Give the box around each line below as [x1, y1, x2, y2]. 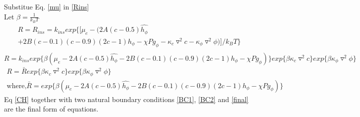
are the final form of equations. [4, 104, 98, 114]
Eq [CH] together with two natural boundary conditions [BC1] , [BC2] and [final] [4, 94, 249, 104]
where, [6, 82, 27, 90]
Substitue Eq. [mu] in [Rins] [4, 1, 89, 11]
